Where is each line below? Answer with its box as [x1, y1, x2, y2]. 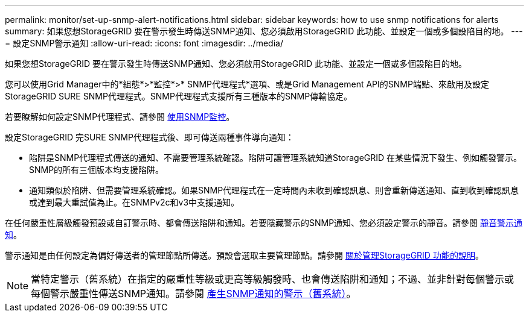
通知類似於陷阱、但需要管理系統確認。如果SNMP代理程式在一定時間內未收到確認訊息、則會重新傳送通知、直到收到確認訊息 [29, 185, 519, 195]
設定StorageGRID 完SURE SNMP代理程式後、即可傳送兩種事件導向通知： [5, 132, 294, 142]
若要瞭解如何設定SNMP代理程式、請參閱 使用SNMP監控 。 [5, 111, 235, 122]
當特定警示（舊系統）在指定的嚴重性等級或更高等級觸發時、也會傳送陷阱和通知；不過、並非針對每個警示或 [31, 273, 515, 285]
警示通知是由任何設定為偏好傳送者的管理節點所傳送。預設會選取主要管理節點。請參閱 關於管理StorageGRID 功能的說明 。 [5, 250, 484, 260]
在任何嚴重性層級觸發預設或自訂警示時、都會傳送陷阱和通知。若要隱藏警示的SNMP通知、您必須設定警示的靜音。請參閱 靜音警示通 [5, 218, 523, 228]
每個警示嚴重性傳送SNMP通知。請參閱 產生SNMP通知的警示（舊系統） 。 [31, 287, 356, 300]
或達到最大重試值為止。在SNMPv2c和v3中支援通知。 [29, 197, 240, 207]
